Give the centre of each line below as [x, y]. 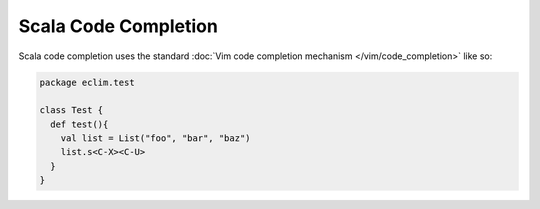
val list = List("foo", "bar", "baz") [155, 138]
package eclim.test [87, 82]
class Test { [71, 110]
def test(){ [79, 124]
